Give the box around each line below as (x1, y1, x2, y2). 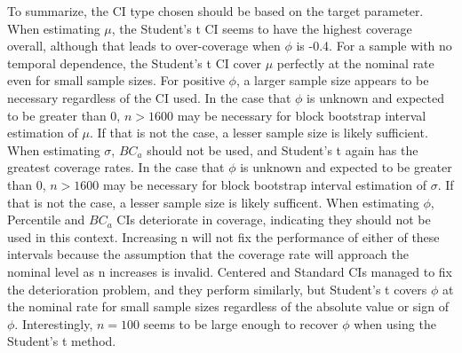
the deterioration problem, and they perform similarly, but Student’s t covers (7, 279, 427, 298)
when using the (354, 314, 436, 333)
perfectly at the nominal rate (276, 53, 434, 72)
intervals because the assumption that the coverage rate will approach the (7, 245, 409, 263)
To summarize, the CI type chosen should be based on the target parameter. (7, 2, 424, 20)
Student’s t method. (7, 332, 116, 350)
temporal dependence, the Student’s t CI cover (7, 53, 261, 72)
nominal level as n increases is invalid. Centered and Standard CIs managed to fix (7, 262, 452, 280)
